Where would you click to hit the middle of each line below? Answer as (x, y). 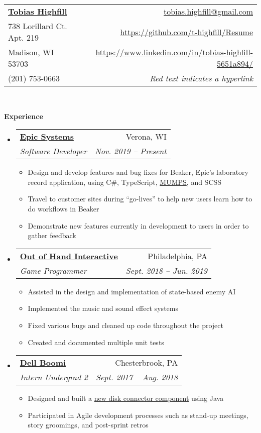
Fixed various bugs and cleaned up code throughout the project (125, 325)
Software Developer (53, 151)
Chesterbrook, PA (147, 363)
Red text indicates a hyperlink (201, 78)
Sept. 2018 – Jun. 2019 (167, 270)
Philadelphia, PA (178, 256)
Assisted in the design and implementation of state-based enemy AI (132, 291)
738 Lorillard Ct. (38, 26)
